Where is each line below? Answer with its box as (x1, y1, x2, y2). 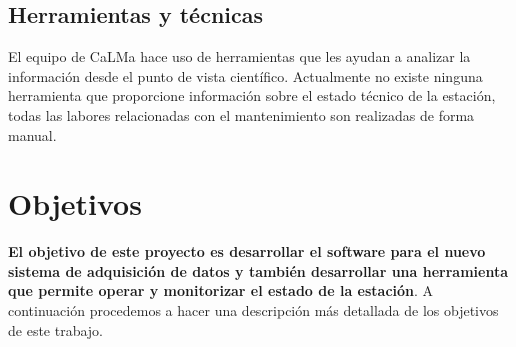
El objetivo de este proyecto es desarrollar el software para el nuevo (8, 241, 486, 262)
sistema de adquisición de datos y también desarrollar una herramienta (8, 260, 508, 281)
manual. (8, 124, 57, 145)
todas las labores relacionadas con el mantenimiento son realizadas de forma (8, 104, 475, 125)
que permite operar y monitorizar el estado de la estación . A (8, 280, 434, 301)
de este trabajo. (8, 319, 104, 340)
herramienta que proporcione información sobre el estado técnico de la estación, (8, 85, 496, 106)
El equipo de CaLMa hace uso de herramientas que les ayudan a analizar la (8, 46, 471, 67)
